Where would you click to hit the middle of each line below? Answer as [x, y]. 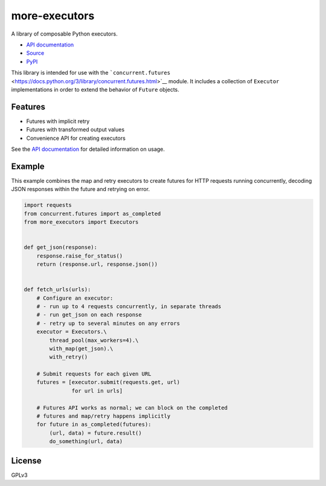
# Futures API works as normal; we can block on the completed [132, 408]
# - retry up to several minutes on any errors [108, 323]
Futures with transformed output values [75, 130]
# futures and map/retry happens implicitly [104, 416]
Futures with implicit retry [58, 121]
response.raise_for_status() [80, 256]
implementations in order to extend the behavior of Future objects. [95, 89]
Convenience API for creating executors [76, 138]
